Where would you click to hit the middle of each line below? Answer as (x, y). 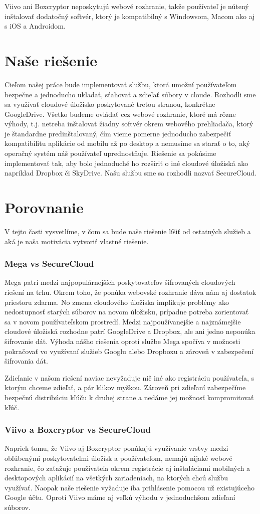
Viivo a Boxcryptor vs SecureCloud (78, 430)
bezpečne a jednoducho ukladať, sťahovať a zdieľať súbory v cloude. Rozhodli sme (130, 94)
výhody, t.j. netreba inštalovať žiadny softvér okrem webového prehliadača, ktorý (129, 124)
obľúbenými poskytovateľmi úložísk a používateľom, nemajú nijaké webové (118, 458)
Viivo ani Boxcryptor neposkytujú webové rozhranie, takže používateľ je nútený (127, 6)
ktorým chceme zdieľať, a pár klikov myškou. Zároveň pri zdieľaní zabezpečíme (125, 387)
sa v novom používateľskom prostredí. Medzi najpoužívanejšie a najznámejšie (123, 321)
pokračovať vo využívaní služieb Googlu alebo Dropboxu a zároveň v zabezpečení (129, 351)
